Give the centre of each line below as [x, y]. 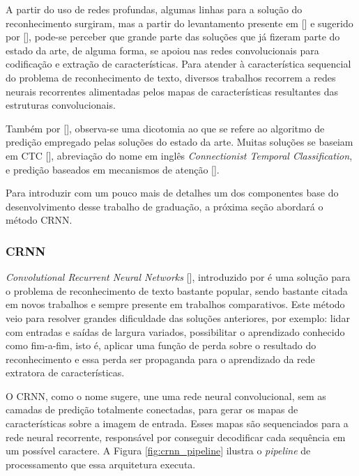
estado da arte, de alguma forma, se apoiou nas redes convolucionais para [162, 50]
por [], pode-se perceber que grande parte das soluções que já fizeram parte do [173, 37]
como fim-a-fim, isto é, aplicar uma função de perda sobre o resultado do [161, 345]
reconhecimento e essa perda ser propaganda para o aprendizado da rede [160, 359]
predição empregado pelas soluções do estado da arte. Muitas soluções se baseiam [179, 142]
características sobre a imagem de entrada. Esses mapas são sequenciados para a [177, 423]
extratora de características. [65, 373]
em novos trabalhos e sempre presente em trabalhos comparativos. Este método [175, 304]
